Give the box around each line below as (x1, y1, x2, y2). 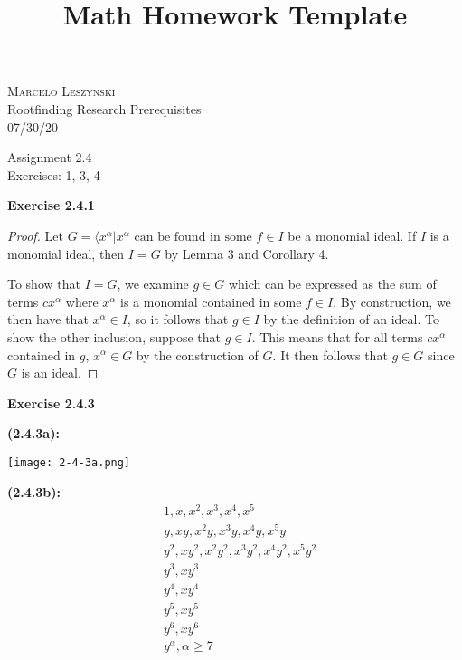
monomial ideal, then (7, 244, 125, 263)
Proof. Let (7, 225, 63, 244)
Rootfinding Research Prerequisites (7, 99, 202, 118)
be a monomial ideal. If (288, 225, 417, 244)
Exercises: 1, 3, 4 (7, 165, 100, 184)
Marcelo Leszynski (7, 81, 116, 100)
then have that (7, 310, 89, 329)
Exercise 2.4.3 (7, 393, 95, 412)
